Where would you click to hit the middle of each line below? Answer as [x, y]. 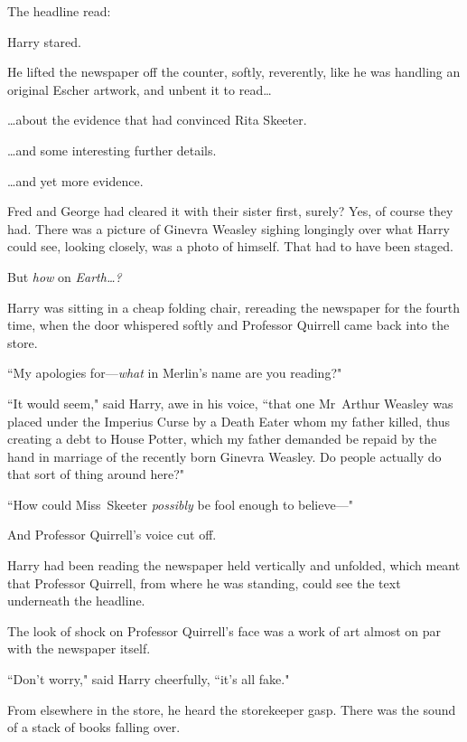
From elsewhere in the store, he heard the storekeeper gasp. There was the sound [232, 709]
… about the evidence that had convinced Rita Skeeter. [157, 120]
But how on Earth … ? [65, 276]
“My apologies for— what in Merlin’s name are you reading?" [175, 373]
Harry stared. [44, 41]
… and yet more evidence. [75, 180]
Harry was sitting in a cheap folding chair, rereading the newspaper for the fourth [234, 307]
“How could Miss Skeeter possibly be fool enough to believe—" [180, 504]
